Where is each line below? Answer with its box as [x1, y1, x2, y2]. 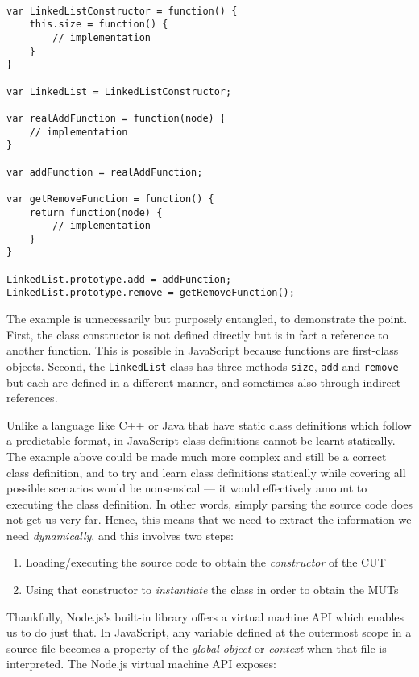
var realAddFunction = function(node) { [6, 112, 226, 124]
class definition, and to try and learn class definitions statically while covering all [6, 463, 406, 480]
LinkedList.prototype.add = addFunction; [6, 273, 232, 285]
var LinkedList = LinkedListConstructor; [6, 85, 232, 98]
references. [6, 389, 58, 406]
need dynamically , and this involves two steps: [6, 526, 234, 543]
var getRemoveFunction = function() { [6, 193, 214, 205]
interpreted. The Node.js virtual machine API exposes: [6, 655, 276, 672]
